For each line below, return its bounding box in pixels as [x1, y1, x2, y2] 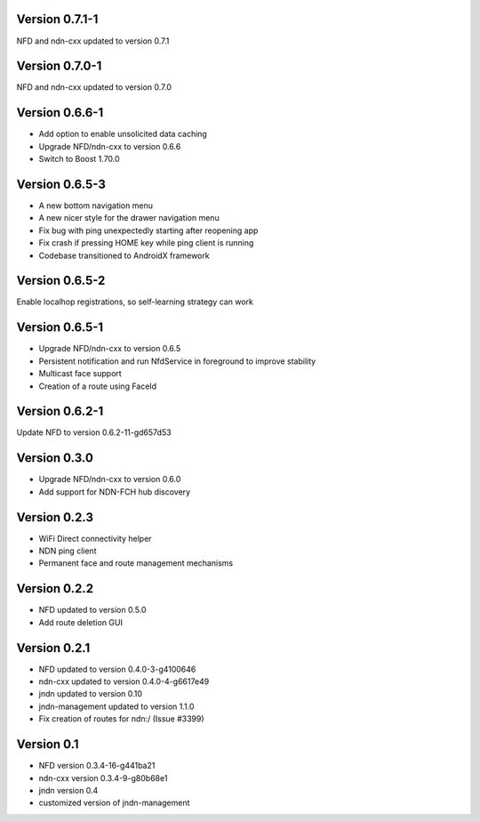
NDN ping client [38, 545, 97, 556]
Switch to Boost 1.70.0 [38, 154, 120, 165]
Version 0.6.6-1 [16, 105, 104, 120]
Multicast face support [38, 368, 122, 379]
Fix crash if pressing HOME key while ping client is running [38, 238, 254, 248]
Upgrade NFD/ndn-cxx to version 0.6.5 [38, 343, 181, 354]
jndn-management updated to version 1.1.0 [38, 701, 195, 712]
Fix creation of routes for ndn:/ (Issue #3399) [38, 713, 204, 724]
